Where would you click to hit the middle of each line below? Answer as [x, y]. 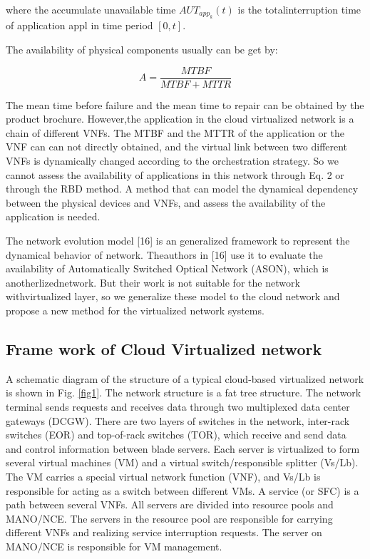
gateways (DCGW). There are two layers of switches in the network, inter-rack [178, 420]
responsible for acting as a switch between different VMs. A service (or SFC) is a [183, 490]
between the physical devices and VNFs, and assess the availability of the [166, 202]
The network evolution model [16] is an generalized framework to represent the [178, 240]
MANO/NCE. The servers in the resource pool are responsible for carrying [169, 518]
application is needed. [53, 216]
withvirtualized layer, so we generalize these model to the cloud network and [173, 296]
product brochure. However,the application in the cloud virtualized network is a [180, 119]
